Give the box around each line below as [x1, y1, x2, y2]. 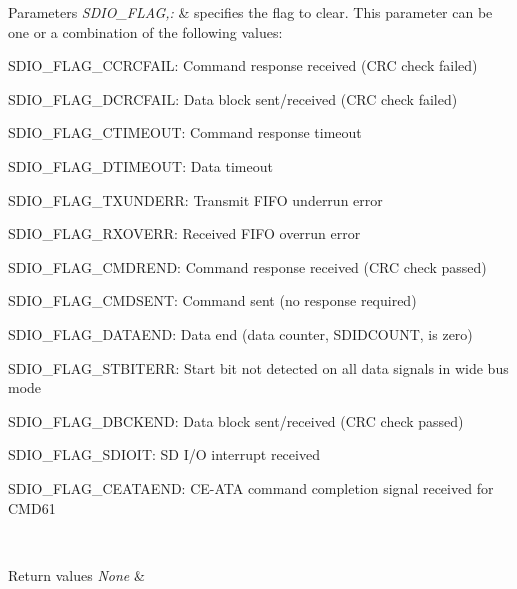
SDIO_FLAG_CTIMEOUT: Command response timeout [8, 122, 362, 143]
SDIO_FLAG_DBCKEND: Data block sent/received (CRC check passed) [8, 410, 464, 431]
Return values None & [8, 564, 145, 585]
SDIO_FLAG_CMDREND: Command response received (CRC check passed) [8, 256, 487, 277]
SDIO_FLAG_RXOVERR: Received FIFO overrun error [8, 223, 361, 244]
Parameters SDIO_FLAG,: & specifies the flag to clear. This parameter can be [8, 2, 493, 22]
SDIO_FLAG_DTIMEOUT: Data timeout [8, 155, 273, 176]
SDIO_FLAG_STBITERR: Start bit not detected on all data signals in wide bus [8, 357, 509, 378]
